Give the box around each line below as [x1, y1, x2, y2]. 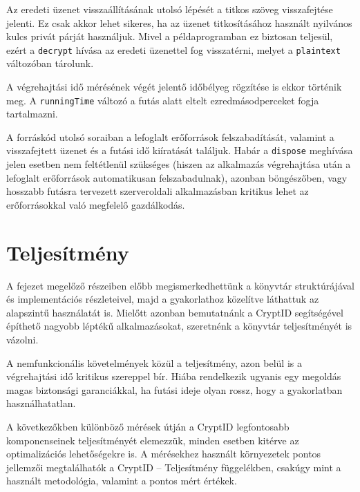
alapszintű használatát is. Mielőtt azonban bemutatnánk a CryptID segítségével [6, 305, 343, 319]
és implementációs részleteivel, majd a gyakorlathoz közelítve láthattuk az [6, 292, 319, 306]
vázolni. [6, 332, 39, 346]
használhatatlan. [6, 396, 76, 410]
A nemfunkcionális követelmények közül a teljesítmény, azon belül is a [6, 355, 302, 370]
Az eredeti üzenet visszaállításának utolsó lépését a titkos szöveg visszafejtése [6, 2, 333, 16]
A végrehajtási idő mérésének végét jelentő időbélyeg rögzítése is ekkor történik [6, 79, 342, 94]
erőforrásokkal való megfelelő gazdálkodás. [6, 197, 185, 211]
